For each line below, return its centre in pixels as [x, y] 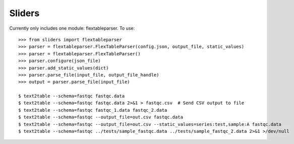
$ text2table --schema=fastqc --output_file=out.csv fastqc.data [101, 117]
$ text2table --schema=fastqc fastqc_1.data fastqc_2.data [93, 110]
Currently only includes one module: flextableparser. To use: [72, 28]
